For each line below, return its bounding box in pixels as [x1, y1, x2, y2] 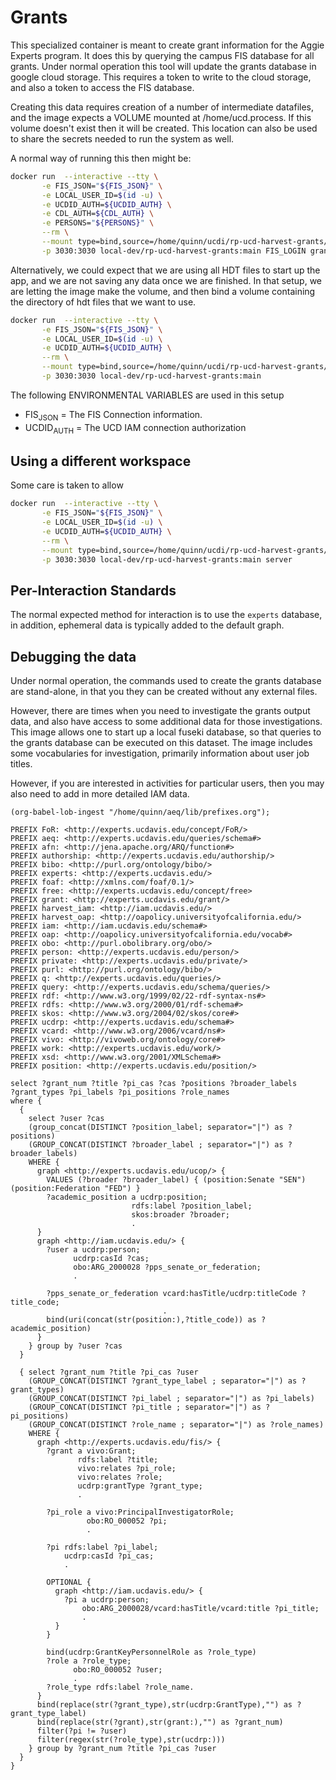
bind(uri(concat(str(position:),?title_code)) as [46, 1315, 257, 1325]
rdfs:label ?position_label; [131, 1201, 253, 1211]
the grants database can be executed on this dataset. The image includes [10, 737, 313, 749]
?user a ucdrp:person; [46, 1245, 141, 1255]
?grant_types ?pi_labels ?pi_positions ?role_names [10, 1087, 230, 1098]
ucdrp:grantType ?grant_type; [77, 1481, 203, 1491]
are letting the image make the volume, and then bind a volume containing [10, 285, 316, 297]
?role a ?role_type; [46, 1656, 132, 1666]
